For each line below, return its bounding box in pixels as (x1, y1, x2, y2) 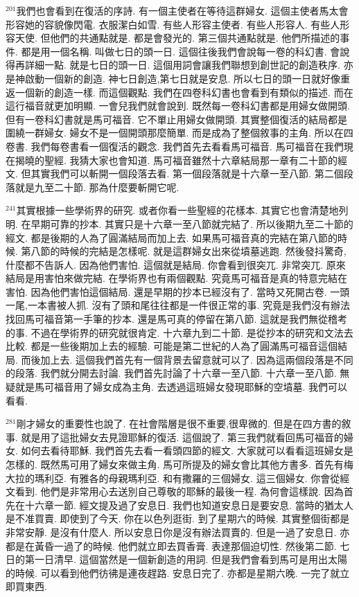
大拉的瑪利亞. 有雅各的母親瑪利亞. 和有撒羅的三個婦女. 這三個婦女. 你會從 (6, 470, 340, 485)
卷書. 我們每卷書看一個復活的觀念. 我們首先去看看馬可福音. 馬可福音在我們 (6, 139, 344, 153)
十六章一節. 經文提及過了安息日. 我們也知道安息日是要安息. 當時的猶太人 (24, 497, 353, 512)
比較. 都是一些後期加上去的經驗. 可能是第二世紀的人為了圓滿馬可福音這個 (6, 339, 338, 353)
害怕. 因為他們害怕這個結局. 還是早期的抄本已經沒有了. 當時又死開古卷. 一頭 (6, 284, 350, 298)
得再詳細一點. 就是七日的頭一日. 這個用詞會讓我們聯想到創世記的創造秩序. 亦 (6, 57, 353, 72)
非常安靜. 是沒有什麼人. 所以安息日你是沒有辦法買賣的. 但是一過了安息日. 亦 (6, 524, 350, 539)
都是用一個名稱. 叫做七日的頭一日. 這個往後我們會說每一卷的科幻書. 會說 (21, 44, 350, 58)
